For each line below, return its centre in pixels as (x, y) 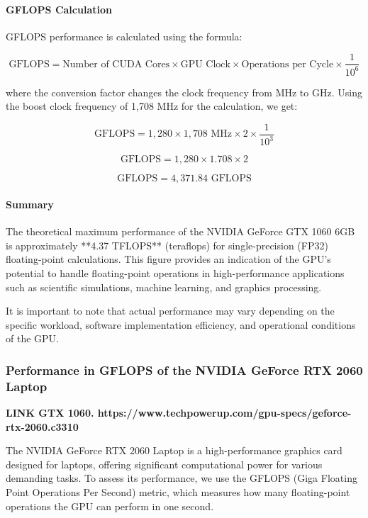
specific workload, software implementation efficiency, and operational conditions (181, 324)
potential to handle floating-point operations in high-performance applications (175, 272)
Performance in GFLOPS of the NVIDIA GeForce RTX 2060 (184, 370)
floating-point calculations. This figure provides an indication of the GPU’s (168, 259)
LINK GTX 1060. (50, 413)
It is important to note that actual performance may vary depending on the (170, 311)
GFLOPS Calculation (59, 9)
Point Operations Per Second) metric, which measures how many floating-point (178, 492)
